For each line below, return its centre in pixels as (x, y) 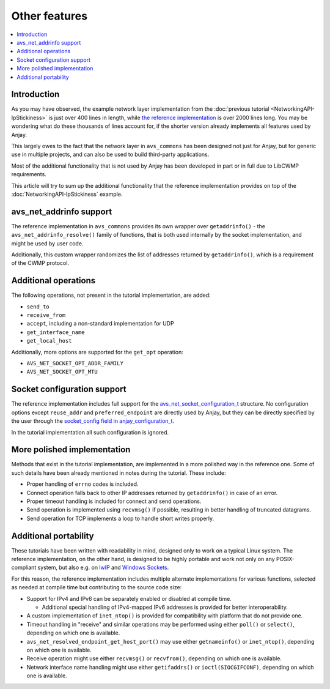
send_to (38, 307)
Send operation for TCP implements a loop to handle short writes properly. (120, 518)
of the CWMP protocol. (40, 263)
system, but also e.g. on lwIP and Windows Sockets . (103, 568)
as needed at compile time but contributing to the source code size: (97, 587)
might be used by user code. (47, 243)
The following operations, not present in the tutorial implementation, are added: (111, 295)
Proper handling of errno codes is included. (82, 484)
